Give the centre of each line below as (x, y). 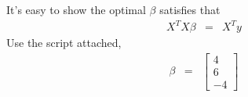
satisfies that (190, 10)
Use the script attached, (64, 43)
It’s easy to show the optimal (76, 10)
